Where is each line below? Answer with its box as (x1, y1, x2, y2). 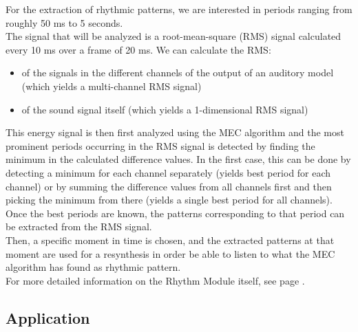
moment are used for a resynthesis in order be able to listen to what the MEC (6, 246, 335, 261)
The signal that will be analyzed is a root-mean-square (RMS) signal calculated (6, 29, 341, 43)
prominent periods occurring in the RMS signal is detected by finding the (6, 138, 315, 153)
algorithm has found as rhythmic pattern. (6, 260, 181, 274)
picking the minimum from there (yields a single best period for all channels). (6, 192, 333, 207)
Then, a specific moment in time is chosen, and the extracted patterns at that (6, 232, 335, 247)
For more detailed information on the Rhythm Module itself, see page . (6, 273, 305, 287)
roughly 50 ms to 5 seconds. (6, 15, 123, 30)
